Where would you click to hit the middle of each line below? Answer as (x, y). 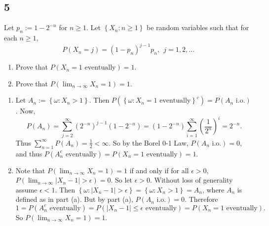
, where (213, 189)
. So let (121, 180)
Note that (30, 170)
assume (26, 189)
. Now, (25, 111)
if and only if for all (159, 170)
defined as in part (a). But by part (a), (74, 199)
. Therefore (201, 199)
